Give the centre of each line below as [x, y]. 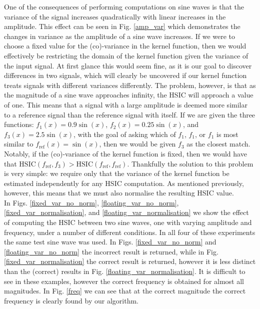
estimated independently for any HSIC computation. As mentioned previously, [124, 183]
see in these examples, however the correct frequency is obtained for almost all [124, 281]
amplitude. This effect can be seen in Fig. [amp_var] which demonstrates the [122, 26]
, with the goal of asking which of [125, 134]
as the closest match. [218, 144]
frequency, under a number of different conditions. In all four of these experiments [130, 232]
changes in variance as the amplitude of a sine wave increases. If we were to [120, 36]
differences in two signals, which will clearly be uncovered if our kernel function [125, 75]
